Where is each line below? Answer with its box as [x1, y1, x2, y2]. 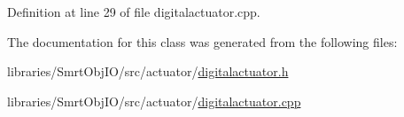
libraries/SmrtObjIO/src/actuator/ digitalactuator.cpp [7, 91, 301, 110]
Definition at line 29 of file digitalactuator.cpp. [7, 3, 260, 20]
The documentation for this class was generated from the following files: [7, 32, 398, 51]
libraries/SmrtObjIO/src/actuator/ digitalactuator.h [7, 62, 289, 81]
